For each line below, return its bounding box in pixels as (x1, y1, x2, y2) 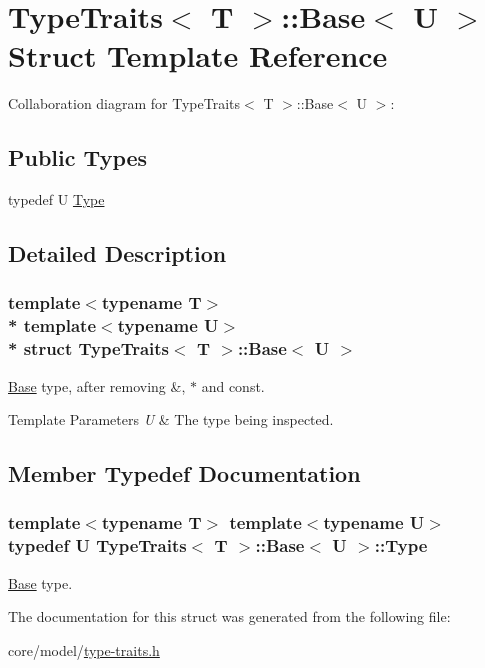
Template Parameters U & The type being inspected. (8, 409, 334, 430)
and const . (201, 375, 265, 396)
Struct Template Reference (8, 35, 388, 76)
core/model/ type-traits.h (8, 639, 160, 660)
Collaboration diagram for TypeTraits (8, 93, 241, 114)
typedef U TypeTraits (8, 533, 187, 558)
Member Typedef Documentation (8, 458, 361, 489)
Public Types (8, 142, 148, 173)
